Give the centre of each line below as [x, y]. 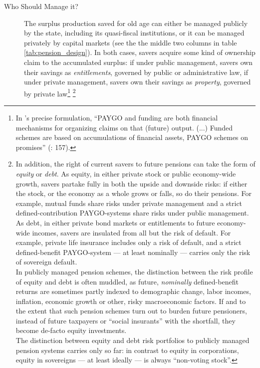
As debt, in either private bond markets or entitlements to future [115, 222]
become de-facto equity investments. [71, 330]
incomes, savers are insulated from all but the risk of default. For [131, 232]
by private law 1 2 [50, 92]
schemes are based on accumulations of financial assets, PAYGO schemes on [132, 137]
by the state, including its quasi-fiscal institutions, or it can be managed [134, 33]
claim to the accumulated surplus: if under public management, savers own [138, 62]
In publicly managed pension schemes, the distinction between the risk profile [134, 271]
